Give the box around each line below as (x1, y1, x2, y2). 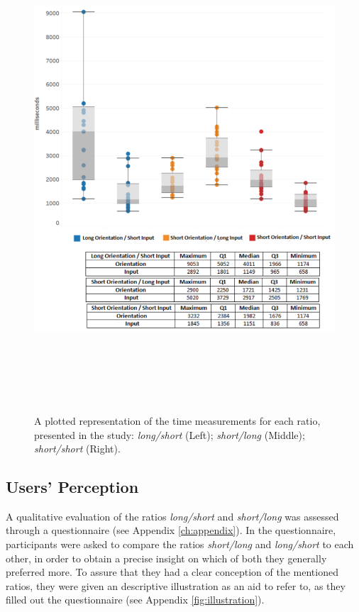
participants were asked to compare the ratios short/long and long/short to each (6, 537, 354, 552)
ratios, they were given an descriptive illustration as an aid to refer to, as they (6, 578, 346, 593)
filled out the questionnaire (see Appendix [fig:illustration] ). (6, 592, 265, 607)
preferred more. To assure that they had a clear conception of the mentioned (6, 564, 338, 579)
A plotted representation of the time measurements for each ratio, (34, 413, 321, 428)
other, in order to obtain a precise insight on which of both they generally (6, 550, 327, 565)
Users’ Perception (6, 476, 139, 498)
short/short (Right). (34, 441, 121, 456)
